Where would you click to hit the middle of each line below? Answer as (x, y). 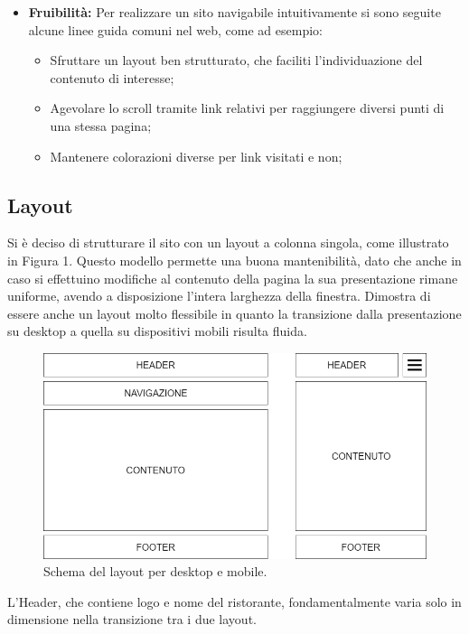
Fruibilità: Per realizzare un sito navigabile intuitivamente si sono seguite (234, 12)
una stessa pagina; (101, 125)
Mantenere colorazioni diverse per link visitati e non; (196, 156)
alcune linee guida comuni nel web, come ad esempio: (175, 29)
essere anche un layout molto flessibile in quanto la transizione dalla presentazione (234, 313)
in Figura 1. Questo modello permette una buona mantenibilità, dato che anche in (234, 260)
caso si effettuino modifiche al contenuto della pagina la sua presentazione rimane (233, 278)
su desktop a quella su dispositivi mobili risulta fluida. (157, 331)
